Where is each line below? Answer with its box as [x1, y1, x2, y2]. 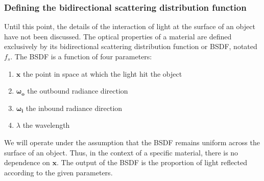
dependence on [4, 157, 50, 168]
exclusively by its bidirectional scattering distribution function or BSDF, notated [4, 41, 257, 52]
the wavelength [22, 120, 70, 130]
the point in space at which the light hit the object [22, 68, 182, 79]
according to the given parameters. [4, 167, 113, 177]
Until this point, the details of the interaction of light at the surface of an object [4, 21, 255, 32]
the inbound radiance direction [26, 102, 123, 113]
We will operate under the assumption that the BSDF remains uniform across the [4, 137, 260, 147]
